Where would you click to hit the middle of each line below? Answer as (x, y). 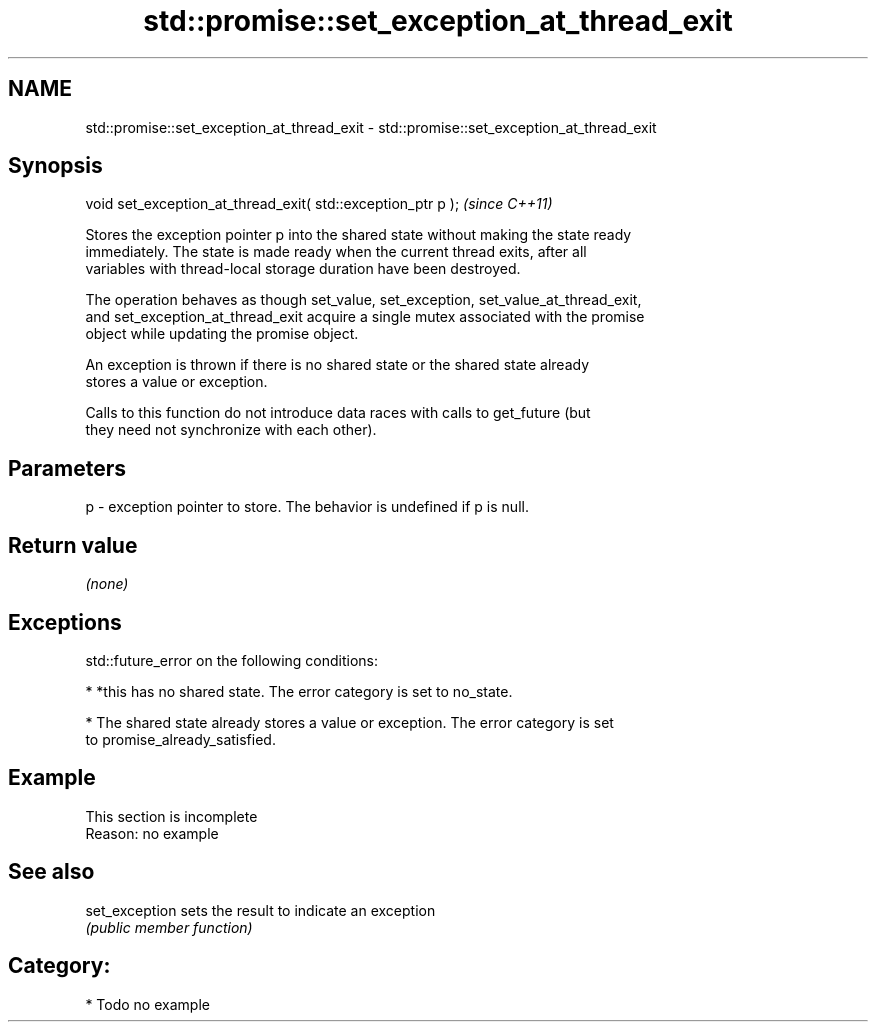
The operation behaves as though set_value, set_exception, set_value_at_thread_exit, (363, 300)
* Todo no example (147, 1004)
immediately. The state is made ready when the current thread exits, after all (336, 252)
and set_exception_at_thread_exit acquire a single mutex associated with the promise (365, 317)
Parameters (67, 468)
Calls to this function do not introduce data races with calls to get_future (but (338, 413)
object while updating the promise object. (222, 334)
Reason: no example (152, 833)
